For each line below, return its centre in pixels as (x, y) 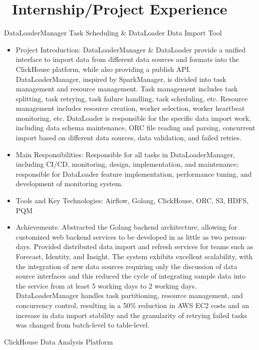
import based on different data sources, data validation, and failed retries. (129, 138)
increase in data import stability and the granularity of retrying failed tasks (131, 315)
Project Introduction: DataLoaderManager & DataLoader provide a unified (130, 49)
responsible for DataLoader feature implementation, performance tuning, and (134, 174)
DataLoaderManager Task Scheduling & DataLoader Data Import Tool (113, 33)
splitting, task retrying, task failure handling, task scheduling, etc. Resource (132, 98)
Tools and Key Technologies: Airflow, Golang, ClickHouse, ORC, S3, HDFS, (132, 200)
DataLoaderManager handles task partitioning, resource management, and (129, 295)
